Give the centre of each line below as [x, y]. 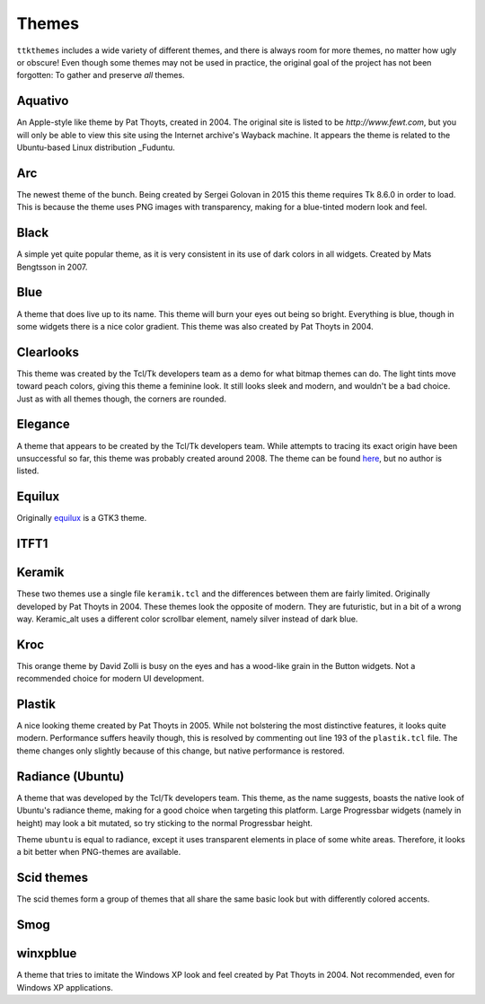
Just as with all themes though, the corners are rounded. [121, 399]
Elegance [44, 424]
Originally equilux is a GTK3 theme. [82, 518]
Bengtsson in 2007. [52, 267]
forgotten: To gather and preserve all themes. [101, 75]
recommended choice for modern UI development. [110, 679]
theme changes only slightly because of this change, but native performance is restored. [181, 751]
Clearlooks [48, 352]
